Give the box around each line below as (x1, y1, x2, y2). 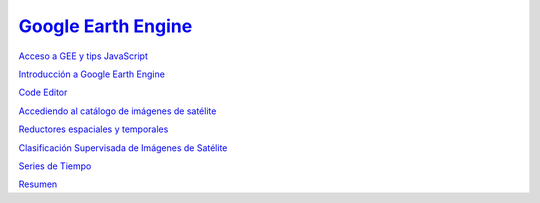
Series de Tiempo (18, 160, 92, 172)
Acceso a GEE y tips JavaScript (18, 50, 149, 62)
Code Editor (18, 86, 68, 99)
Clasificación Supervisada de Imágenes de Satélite (18, 141, 228, 154)
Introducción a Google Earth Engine (18, 68, 165, 80)
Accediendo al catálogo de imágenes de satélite (18, 105, 217, 117)
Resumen (18, 178, 58, 190)
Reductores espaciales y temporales (18, 123, 169, 135)
